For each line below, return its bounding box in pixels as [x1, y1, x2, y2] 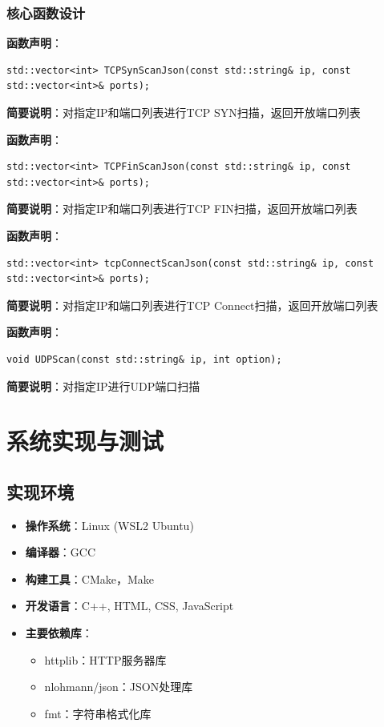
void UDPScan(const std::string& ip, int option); [6, 353, 282, 365]
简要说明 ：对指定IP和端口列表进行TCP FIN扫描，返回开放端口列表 [6, 200, 358, 217]
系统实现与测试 [6, 424, 164, 457]
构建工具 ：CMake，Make [25, 570, 155, 587]
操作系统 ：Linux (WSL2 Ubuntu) [25, 516, 194, 533]
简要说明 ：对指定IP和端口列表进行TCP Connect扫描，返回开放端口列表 [6, 296, 378, 313]
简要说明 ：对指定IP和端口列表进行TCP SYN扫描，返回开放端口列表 [6, 104, 361, 120]
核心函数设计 [6, 2, 86, 22]
